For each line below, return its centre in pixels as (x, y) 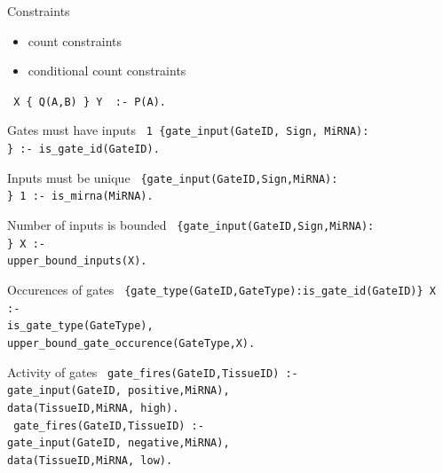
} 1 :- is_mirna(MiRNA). (80, 197)
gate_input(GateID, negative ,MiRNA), (119, 443)
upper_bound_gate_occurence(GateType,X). (131, 343)
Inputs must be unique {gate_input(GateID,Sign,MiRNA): (173, 177)
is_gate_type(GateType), (80, 326)
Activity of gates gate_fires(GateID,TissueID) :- (153, 371)
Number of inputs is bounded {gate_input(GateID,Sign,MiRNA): (191, 225)
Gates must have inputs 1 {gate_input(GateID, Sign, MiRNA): (188, 130)
